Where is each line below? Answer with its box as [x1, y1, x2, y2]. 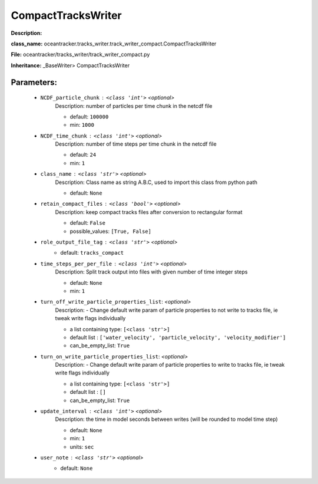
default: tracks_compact [60, 249, 124, 256]
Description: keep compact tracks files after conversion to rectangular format [55, 208, 243, 215]
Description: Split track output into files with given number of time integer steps [55, 268, 248, 275]
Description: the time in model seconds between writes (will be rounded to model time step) [55, 416, 278, 423]
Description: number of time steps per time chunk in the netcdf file [55, 140, 217, 147]
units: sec [69, 443, 94, 450]
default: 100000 [69, 113, 109, 120]
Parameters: [11, 77, 57, 87]
